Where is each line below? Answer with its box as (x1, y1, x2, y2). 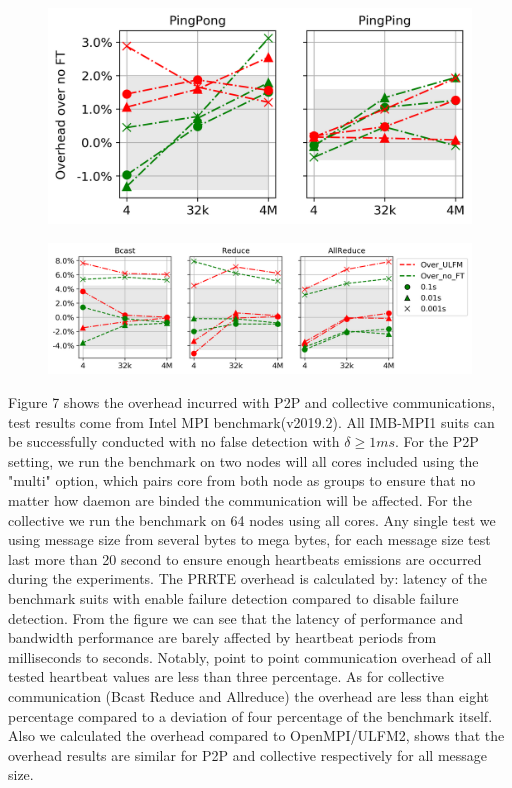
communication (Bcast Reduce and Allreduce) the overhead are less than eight (8, 685, 489, 706)
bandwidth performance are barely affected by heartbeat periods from (8, 627, 437, 648)
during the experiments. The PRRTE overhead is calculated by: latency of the (8, 568, 487, 589)
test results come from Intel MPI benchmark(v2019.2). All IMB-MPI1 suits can (8, 411, 495, 432)
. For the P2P (395, 431, 479, 452)
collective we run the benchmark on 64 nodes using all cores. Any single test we (8, 509, 496, 530)
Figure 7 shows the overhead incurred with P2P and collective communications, (8, 392, 496, 412)
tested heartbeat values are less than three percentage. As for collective (8, 666, 445, 687)
